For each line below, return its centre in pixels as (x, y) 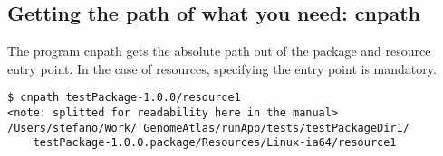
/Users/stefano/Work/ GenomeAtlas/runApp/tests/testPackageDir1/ (208, 128)
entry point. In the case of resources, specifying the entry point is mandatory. (222, 68)
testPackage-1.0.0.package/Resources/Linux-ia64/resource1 (215, 143)
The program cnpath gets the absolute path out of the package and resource (219, 51)
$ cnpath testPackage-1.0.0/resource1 (124, 98)
